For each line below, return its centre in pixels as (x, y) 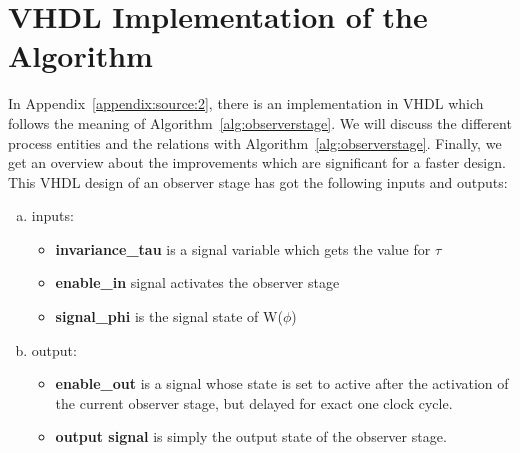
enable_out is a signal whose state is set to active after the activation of (282, 383)
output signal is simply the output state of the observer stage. (251, 436)
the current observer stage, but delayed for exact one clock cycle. (254, 402)
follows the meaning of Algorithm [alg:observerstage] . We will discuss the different (260, 122)
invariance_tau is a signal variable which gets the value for (243, 248)
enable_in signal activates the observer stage (197, 282)
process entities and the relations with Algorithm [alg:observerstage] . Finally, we (255, 142)
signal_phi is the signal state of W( (169, 316)
